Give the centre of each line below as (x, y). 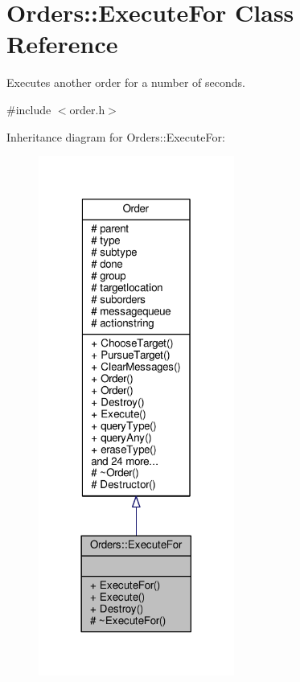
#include (29, 109)
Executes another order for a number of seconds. (126, 82)
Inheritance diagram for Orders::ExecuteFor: (116, 136)
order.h (87, 109)
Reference (62, 44)
